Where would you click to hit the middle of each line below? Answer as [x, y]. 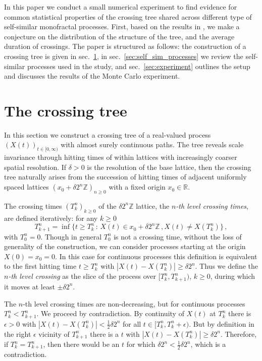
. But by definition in [222, 323]
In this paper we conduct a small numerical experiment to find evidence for [121, 7]
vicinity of [54, 334]
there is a [104, 334]
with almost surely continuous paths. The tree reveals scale [152, 144]
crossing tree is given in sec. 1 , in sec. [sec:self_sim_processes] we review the [124, 56]
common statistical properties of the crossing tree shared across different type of [128, 16]
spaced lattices [27, 187]
